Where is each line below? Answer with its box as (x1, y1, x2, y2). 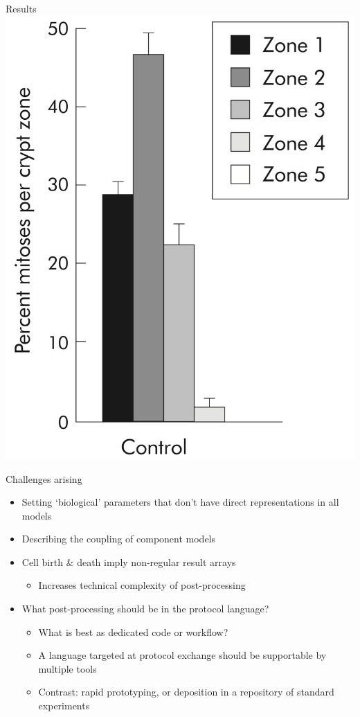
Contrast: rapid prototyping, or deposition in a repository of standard (38, 684, 334, 699)
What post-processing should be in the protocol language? (21, 601, 269, 616)
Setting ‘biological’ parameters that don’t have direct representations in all (21, 495, 339, 509)
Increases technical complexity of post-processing (38, 578, 246, 592)
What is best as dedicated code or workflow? (38, 624, 228, 639)
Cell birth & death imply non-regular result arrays (21, 554, 236, 569)
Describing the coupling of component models (21, 531, 216, 546)
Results (6, 1, 37, 15)
